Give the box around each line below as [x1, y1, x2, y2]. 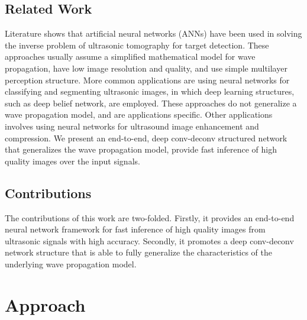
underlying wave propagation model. [5, 257, 137, 270]
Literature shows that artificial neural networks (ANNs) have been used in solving [5, 27, 302, 40]
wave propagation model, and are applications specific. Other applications [5, 108, 273, 121]
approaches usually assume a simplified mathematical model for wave [5, 50, 256, 63]
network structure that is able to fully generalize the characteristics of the [5, 246, 273, 258]
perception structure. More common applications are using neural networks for [5, 73, 290, 86]
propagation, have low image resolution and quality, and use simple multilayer [5, 62, 287, 74]
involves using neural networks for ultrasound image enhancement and [5, 119, 259, 132]
